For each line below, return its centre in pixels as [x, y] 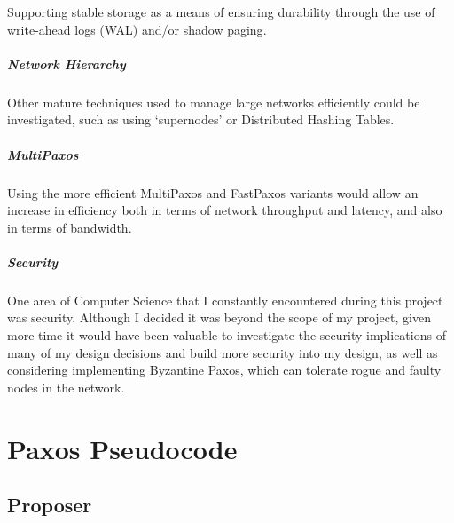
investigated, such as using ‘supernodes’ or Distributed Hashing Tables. [201, 119]
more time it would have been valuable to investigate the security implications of [227, 335]
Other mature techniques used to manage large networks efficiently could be [214, 102]
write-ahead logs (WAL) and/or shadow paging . [137, 29]
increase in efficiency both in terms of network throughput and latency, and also [225, 210]
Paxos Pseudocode [122, 448]
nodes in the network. [66, 387]
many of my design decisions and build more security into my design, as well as [223, 352]
